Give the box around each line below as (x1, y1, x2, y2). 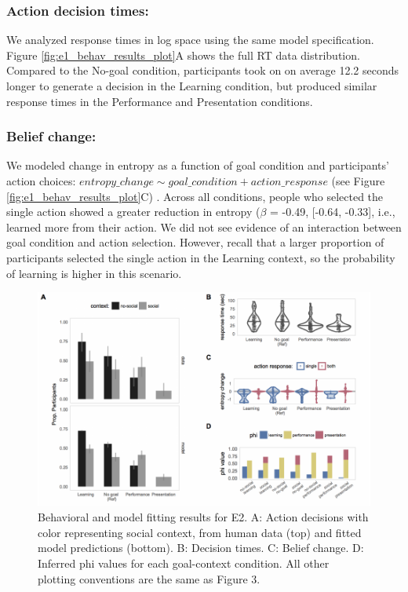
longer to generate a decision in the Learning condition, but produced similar (6, 78, 377, 93)
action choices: (6, 173, 76, 188)
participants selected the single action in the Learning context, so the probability (6, 249, 395, 265)
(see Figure (331, 173, 385, 188)
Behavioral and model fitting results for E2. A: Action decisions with (38, 509, 369, 525)
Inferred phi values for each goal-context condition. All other (38, 554, 330, 571)
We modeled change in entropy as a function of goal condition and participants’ (6, 157, 389, 174)
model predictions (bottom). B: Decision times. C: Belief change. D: (38, 539, 364, 556)
